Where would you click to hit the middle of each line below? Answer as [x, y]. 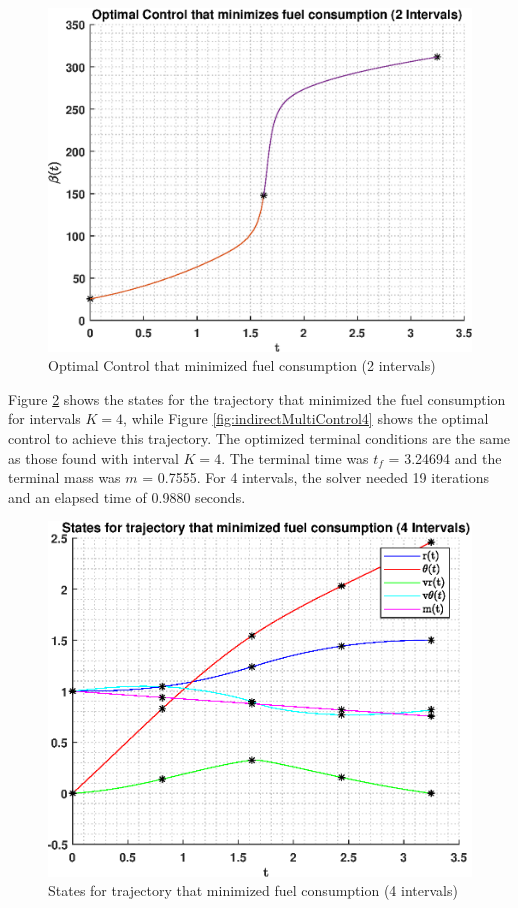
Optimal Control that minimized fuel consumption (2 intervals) [242, 365]
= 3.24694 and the [445, 457]
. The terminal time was [295, 457]
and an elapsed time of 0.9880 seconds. [127, 496]
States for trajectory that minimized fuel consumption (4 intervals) [253, 890]
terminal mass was [64, 477]
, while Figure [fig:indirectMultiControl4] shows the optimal [306, 418]
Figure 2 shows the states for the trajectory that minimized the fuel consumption [257, 398]
